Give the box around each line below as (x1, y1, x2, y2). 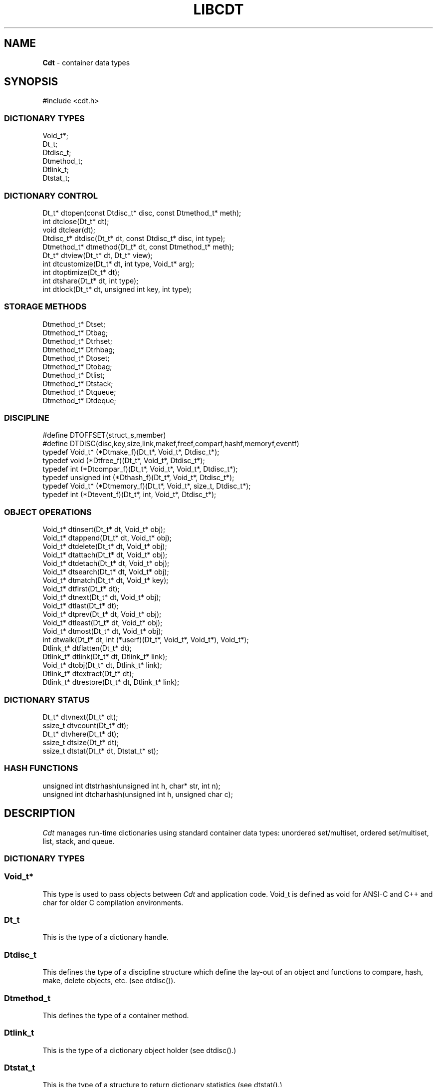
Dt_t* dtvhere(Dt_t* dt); (42, 729, 119, 738)
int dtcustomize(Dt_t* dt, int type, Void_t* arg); (42, 259, 195, 268)
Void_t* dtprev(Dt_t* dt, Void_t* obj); (42, 610, 162, 619)
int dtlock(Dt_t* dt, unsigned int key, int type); (42, 284, 192, 293)
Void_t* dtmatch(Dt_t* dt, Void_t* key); (42, 576, 169, 585)
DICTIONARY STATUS (4, 694, 90, 705)
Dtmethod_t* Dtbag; (42, 328, 108, 337)
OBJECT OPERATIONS (4, 507, 92, 517)
